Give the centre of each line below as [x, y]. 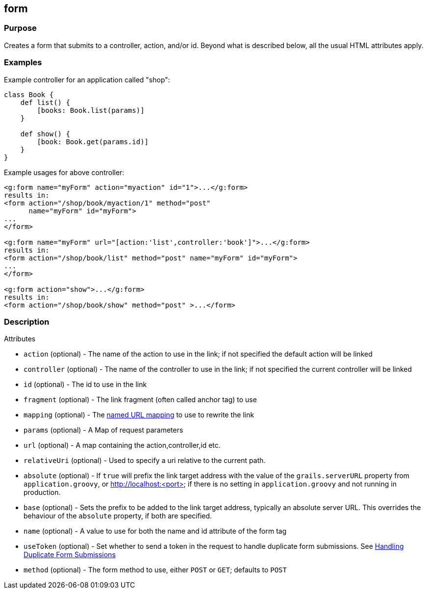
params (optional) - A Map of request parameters [103, 430]
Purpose [20, 28]
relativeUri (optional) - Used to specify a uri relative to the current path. [145, 461]
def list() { [45, 102]
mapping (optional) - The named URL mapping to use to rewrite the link [139, 415]
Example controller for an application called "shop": [87, 79]
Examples [23, 63]
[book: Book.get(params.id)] [93, 142]
